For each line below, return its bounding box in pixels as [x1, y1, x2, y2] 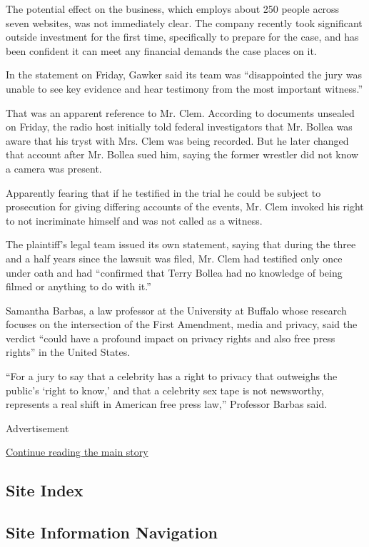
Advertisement [6, 420, 69, 435]
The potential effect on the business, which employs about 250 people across [6, 1, 340, 16]
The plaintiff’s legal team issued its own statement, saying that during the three [6, 237, 356, 252]
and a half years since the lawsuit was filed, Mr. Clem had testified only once [6, 250, 343, 265]
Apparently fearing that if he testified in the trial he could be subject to [6, 185, 321, 200]
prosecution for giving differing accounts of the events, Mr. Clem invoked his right [6, 199, 364, 214]
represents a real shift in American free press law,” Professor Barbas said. [6, 397, 328, 411]
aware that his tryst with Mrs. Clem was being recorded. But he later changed [6, 133, 349, 148]
